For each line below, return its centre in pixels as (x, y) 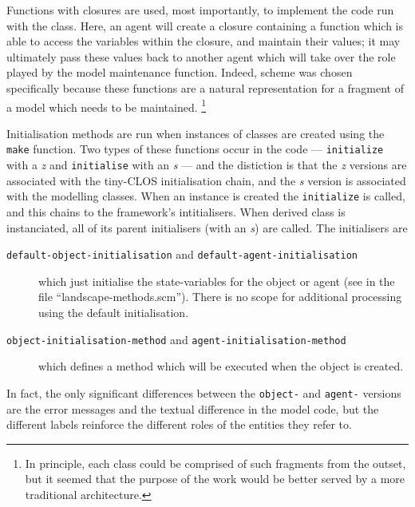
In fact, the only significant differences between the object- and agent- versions (204, 392)
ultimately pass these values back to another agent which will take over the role (201, 56)
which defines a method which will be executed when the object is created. (221, 366)
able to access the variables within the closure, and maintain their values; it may (204, 41)
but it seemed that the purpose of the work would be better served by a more (215, 479)
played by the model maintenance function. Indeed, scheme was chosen (180, 72)
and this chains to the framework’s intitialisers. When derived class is (176, 211)
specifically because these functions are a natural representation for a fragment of (206, 87)
